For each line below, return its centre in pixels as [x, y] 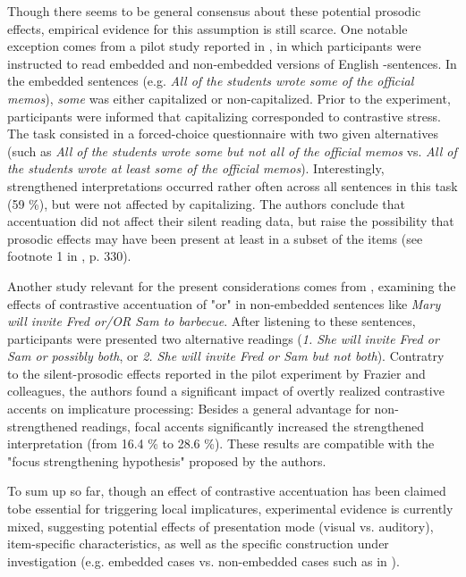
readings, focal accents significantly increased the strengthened [253, 426]
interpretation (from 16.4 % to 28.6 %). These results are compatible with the [221, 443]
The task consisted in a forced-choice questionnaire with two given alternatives [223, 134]
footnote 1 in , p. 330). [69, 256]
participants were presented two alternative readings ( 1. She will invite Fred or [223, 338]
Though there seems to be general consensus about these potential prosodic [214, 11]
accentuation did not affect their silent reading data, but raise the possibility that [231, 221]
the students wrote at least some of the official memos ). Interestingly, [196, 168]
